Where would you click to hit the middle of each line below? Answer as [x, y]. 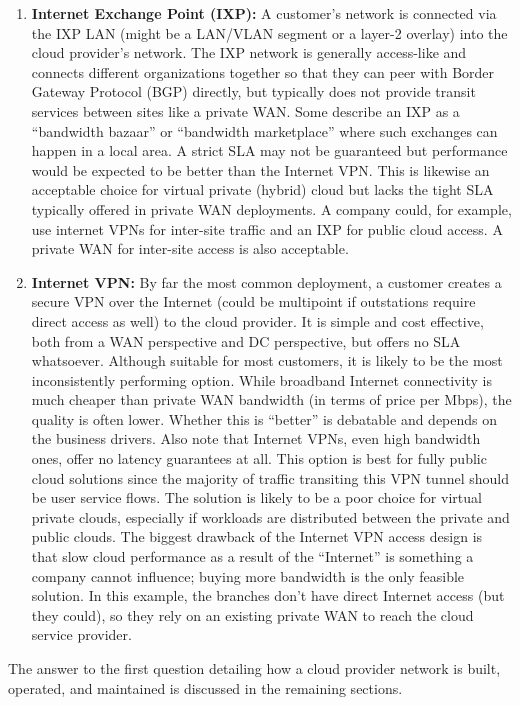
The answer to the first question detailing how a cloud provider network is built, [254, 668]
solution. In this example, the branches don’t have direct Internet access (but [268, 595]
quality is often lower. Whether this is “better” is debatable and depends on [264, 418]
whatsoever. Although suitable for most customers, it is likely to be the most [267, 360]
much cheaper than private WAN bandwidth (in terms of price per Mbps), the [271, 399]
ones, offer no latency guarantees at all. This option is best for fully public [259, 458]
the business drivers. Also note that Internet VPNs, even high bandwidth [256, 438]
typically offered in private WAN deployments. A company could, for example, [271, 208]
